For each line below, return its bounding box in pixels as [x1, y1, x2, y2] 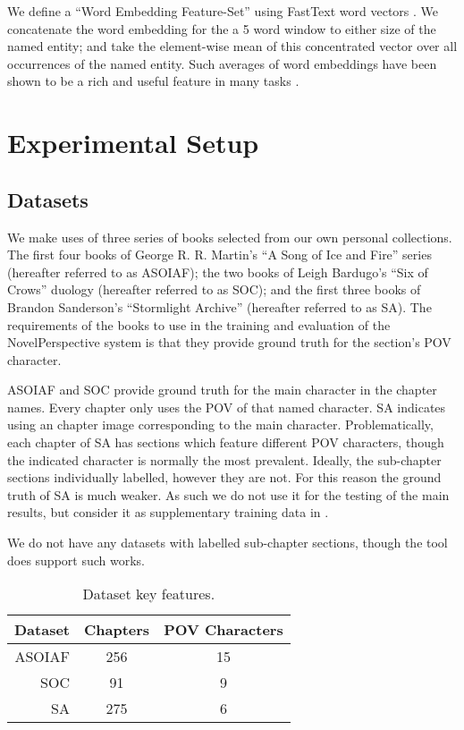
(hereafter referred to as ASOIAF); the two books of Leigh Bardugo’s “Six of [7, 262, 428, 281]
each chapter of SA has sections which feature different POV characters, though [7, 433, 444, 452]
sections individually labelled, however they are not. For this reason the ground [7, 468, 442, 487]
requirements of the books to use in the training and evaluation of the [7, 315, 391, 334]
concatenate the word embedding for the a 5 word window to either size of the [7, 19, 436, 38]
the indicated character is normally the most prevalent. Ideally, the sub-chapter [7, 450, 442, 469]
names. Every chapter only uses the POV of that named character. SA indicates [7, 397, 446, 416]
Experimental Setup [7, 124, 259, 161]
